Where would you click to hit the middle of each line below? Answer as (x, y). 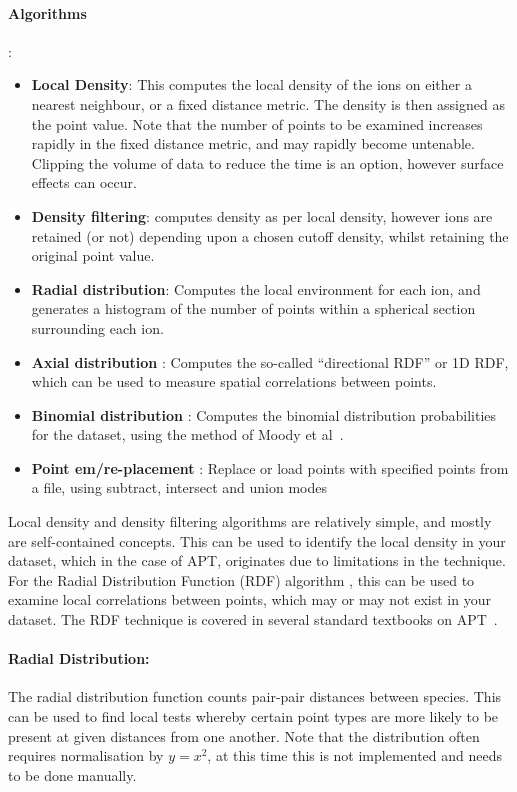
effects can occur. (84, 182)
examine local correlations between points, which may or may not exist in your (249, 599)
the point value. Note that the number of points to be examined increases (257, 123)
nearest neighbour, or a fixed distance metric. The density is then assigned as (268, 103)
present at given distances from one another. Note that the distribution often (244, 735)
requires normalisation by (86, 755)
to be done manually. (72, 774)
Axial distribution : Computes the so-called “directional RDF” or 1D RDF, (270, 361)
